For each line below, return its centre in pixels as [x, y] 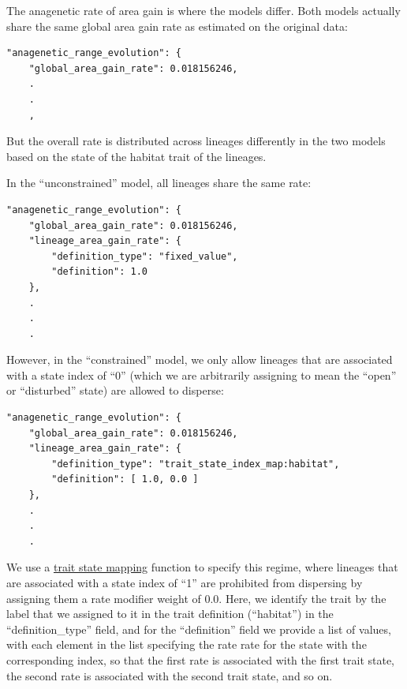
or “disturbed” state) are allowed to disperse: [115, 390]
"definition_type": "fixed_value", [145, 256]
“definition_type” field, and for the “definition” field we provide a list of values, [199, 629]
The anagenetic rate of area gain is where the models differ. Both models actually [203, 10]
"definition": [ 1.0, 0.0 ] [125, 479]
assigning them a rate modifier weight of [104, 598]
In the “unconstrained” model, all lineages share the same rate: [159, 183]
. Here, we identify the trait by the [302, 598]
